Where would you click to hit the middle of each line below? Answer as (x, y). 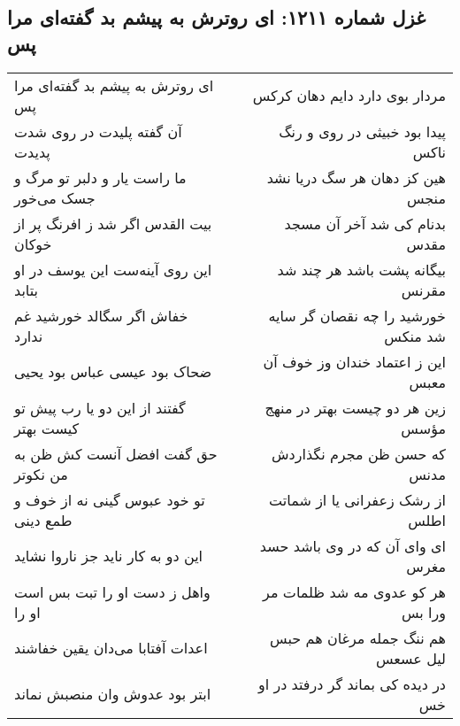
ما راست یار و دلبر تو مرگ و (100, 177)
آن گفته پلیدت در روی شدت (98, 131)
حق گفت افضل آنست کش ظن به (116, 453)
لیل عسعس (410, 658)
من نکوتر (41, 474)
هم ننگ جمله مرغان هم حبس (358, 637)
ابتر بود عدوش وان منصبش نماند (113, 694)
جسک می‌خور (55, 197)
